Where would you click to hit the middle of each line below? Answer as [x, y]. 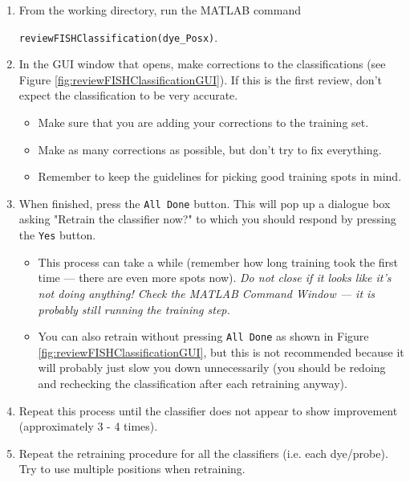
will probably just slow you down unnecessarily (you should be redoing [212, 368]
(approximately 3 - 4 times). [88, 426]
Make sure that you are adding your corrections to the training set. [203, 123]
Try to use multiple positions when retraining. [132, 469]
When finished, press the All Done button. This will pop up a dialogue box [205, 203]
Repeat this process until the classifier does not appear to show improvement [208, 410]
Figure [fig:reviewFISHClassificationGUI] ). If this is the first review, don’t [200, 79]
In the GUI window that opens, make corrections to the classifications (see [202, 64]
